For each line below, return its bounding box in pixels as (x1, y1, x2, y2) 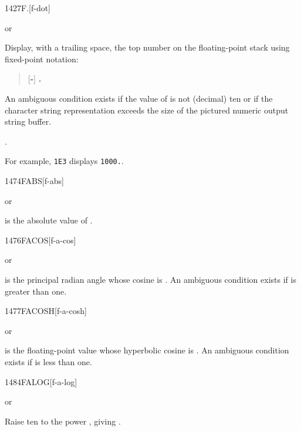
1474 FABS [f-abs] (5, 175, 64, 186)
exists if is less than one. (5, 355, 92, 367)
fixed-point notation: (5, 52, 79, 65)
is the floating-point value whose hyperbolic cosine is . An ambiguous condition (5, 344, 289, 356)
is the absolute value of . (5, 214, 93, 226)
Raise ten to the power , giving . (5, 415, 121, 427)
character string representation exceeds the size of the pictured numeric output (5, 103, 289, 116)
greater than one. (5, 285, 67, 297)
